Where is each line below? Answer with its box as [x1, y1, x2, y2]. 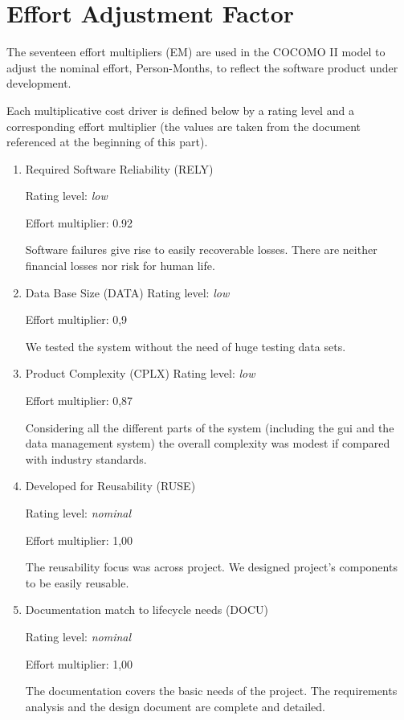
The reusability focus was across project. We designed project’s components [25, 558, 398, 575]
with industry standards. [25, 450, 147, 467]
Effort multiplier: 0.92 [25, 214, 133, 231]
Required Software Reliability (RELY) [25, 160, 214, 177]
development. [6, 75, 71, 92]
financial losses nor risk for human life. [25, 257, 215, 274]
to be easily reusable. [25, 574, 129, 591]
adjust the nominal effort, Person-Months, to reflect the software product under [6, 59, 398, 76]
